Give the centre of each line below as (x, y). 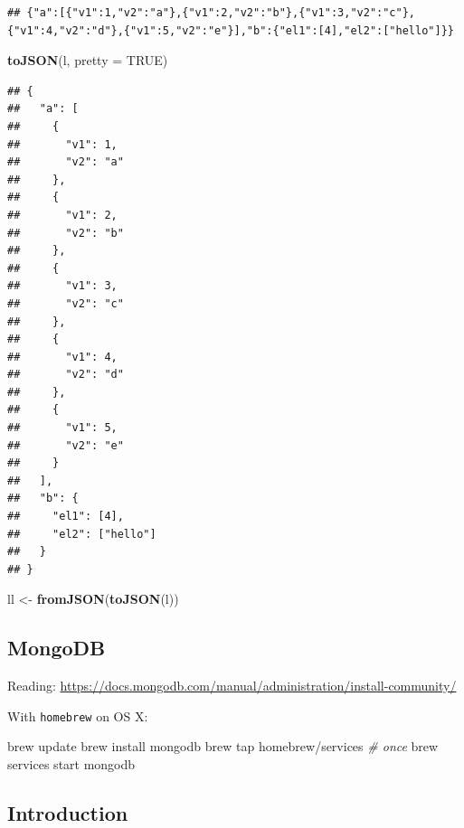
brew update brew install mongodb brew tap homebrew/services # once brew (223, 746)
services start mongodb (71, 764)
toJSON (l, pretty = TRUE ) (88, 60)
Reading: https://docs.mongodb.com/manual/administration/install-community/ (232, 686)
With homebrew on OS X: (78, 715)
